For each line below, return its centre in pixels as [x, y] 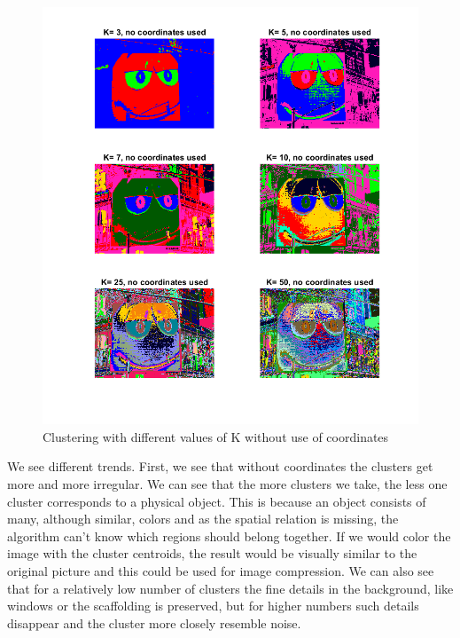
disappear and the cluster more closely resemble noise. [154, 622]
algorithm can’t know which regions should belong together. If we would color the [229, 536]
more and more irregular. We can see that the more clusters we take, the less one [227, 483]
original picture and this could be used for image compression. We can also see [221, 570]
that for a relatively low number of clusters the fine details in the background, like [230, 588]
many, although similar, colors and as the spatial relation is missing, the [203, 519]
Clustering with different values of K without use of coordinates [216, 436]
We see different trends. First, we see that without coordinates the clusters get [220, 466]
